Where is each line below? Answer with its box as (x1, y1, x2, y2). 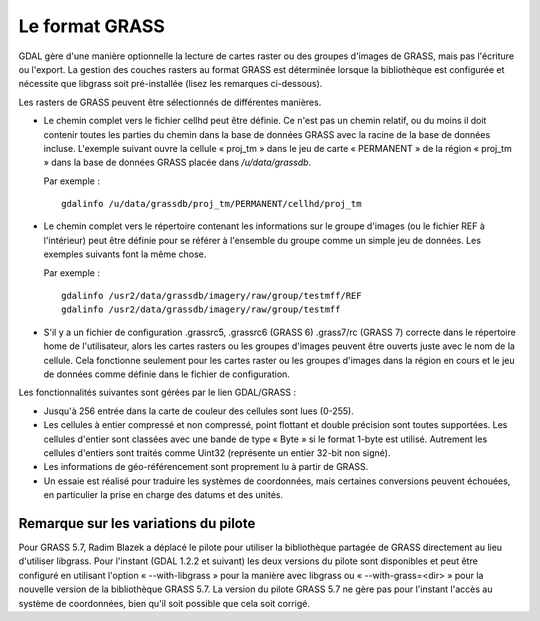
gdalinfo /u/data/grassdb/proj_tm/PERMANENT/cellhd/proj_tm (61, 198, 362, 210)
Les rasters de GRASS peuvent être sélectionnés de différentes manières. (18, 96, 322, 108)
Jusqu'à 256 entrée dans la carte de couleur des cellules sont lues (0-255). (43, 405, 355, 417)
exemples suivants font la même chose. (43, 248, 207, 260)
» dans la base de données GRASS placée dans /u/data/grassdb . (43, 156, 312, 169)
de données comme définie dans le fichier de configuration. (43, 368, 290, 380)
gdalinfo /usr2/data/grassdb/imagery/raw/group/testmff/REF (61, 290, 362, 302)
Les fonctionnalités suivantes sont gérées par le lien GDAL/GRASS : (18, 386, 297, 399)
